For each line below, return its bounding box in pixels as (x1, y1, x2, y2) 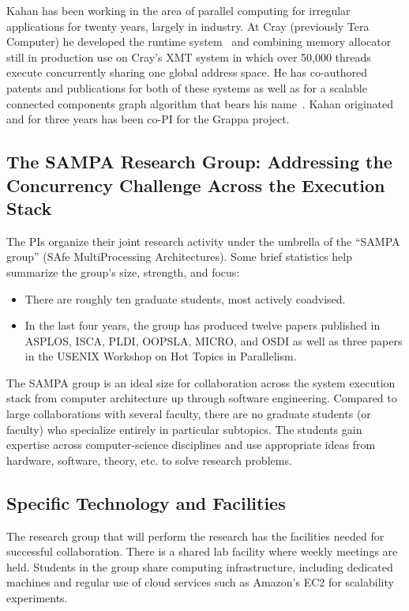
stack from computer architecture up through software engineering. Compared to (6, 390, 397, 406)
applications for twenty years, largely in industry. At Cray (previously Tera (6, 17, 370, 34)
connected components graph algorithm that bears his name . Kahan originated (6, 95, 394, 111)
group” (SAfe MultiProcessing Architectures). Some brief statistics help (6, 248, 352, 265)
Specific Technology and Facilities (6, 490, 286, 515)
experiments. (6, 590, 68, 606)
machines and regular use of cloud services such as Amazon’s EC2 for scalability (6, 574, 394, 590)
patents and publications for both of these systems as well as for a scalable (6, 79, 367, 96)
